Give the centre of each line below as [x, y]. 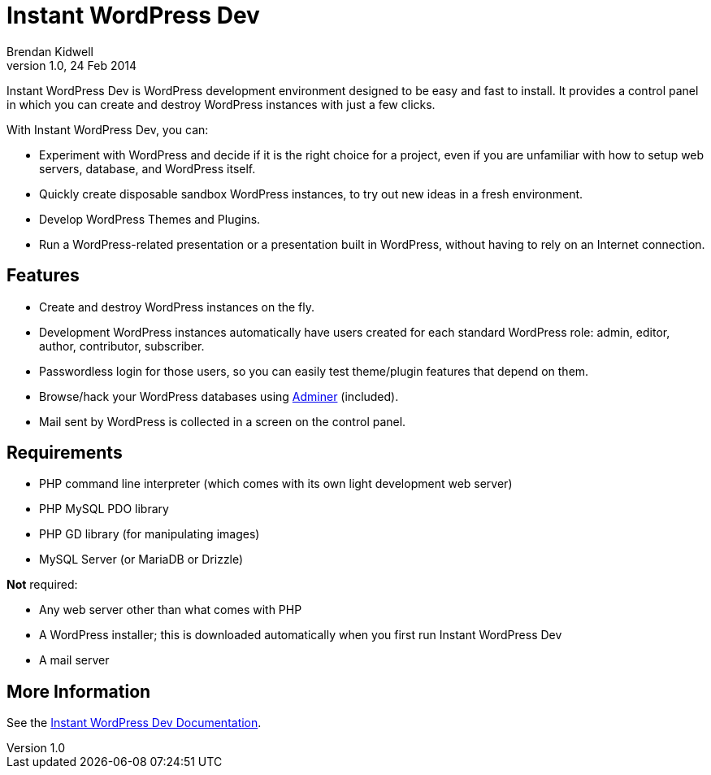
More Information [79, 691]
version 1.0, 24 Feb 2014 [72, 65]
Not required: [42, 585]
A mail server [74, 660]
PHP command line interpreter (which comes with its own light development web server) [276, 484]
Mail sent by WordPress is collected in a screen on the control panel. [223, 421]
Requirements [65, 453]
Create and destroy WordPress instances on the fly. [177, 307]
